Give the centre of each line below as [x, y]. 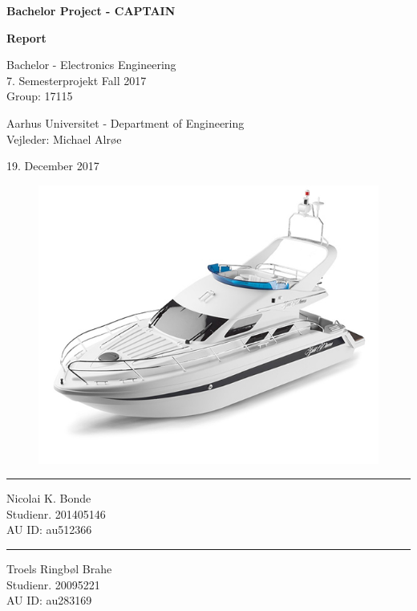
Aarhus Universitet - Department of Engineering [126, 122]
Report [26, 37]
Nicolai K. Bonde [49, 498]
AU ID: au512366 [49, 530]
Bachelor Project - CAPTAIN [91, 10]
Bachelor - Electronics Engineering [91, 65]
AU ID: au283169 [49, 600]
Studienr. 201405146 [56, 513]
